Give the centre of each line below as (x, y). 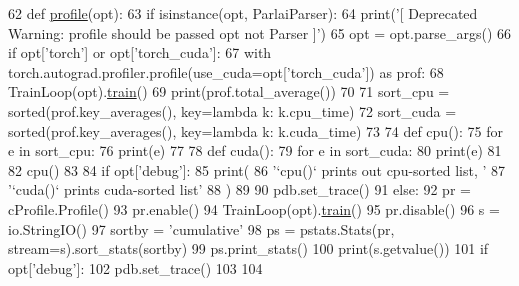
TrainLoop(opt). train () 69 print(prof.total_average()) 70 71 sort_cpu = (229, 91)
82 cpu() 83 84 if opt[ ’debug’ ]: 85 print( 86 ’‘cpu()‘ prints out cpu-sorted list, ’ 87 (257, 169)
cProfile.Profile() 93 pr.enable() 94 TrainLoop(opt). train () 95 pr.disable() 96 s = (254, 208)
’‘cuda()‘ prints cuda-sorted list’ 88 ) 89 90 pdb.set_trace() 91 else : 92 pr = (239, 189)
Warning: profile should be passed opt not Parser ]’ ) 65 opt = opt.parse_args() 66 (259, 32)
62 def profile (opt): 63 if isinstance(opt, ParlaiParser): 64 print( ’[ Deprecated (243, 13)
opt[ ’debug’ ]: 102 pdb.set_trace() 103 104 (135, 267)
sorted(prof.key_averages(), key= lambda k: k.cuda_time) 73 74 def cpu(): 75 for (256, 130)
